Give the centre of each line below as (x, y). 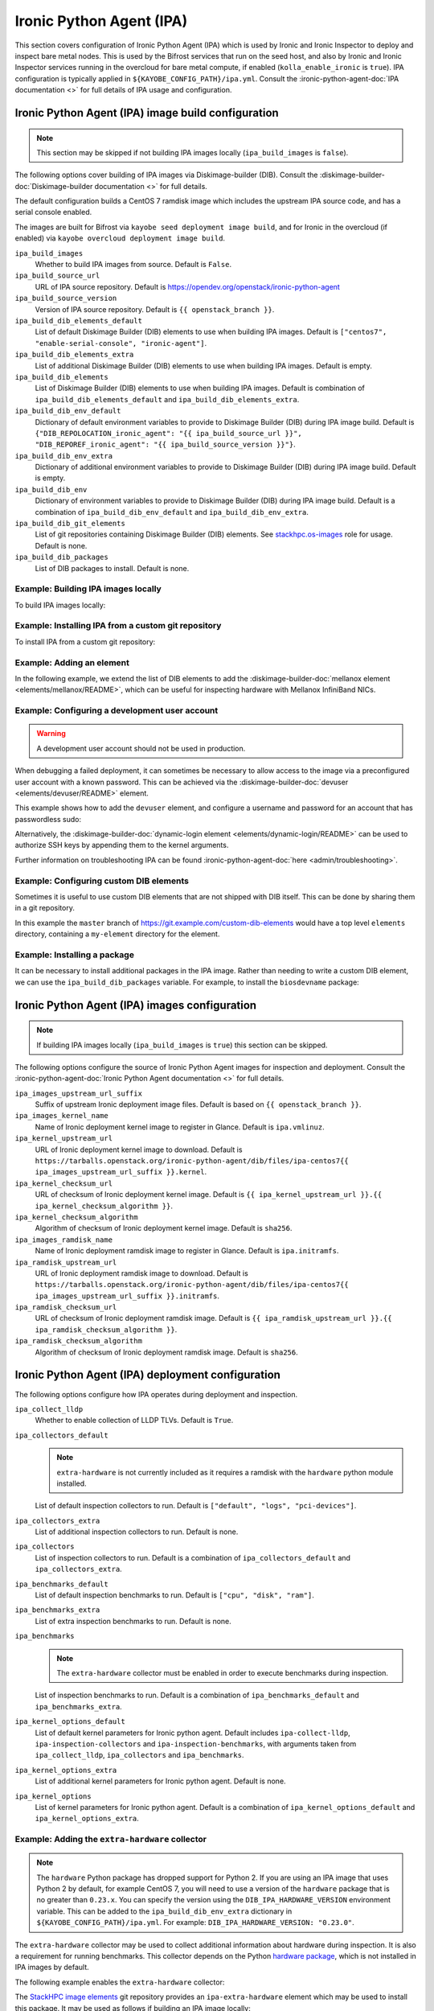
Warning (51, 734)
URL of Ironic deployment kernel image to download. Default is (139, 1149)
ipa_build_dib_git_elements (70, 524)
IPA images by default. (52, 1968)
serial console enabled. (53, 212)
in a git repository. (45, 908)
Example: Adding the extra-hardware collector (111, 1840)
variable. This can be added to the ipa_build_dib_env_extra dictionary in (164, 1911)
